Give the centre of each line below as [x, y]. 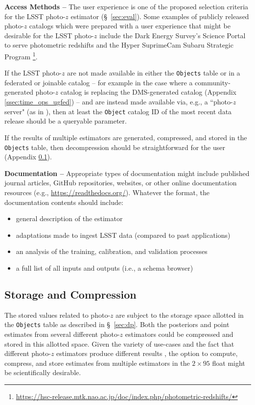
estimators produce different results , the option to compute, [147, 353]
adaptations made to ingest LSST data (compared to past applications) [123, 235]
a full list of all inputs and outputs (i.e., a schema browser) [104, 267]
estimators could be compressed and [179, 334]
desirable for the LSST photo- [49, 35]
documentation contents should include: [64, 202]
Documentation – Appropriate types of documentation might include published [127, 173]
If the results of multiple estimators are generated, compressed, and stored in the [126, 137]
